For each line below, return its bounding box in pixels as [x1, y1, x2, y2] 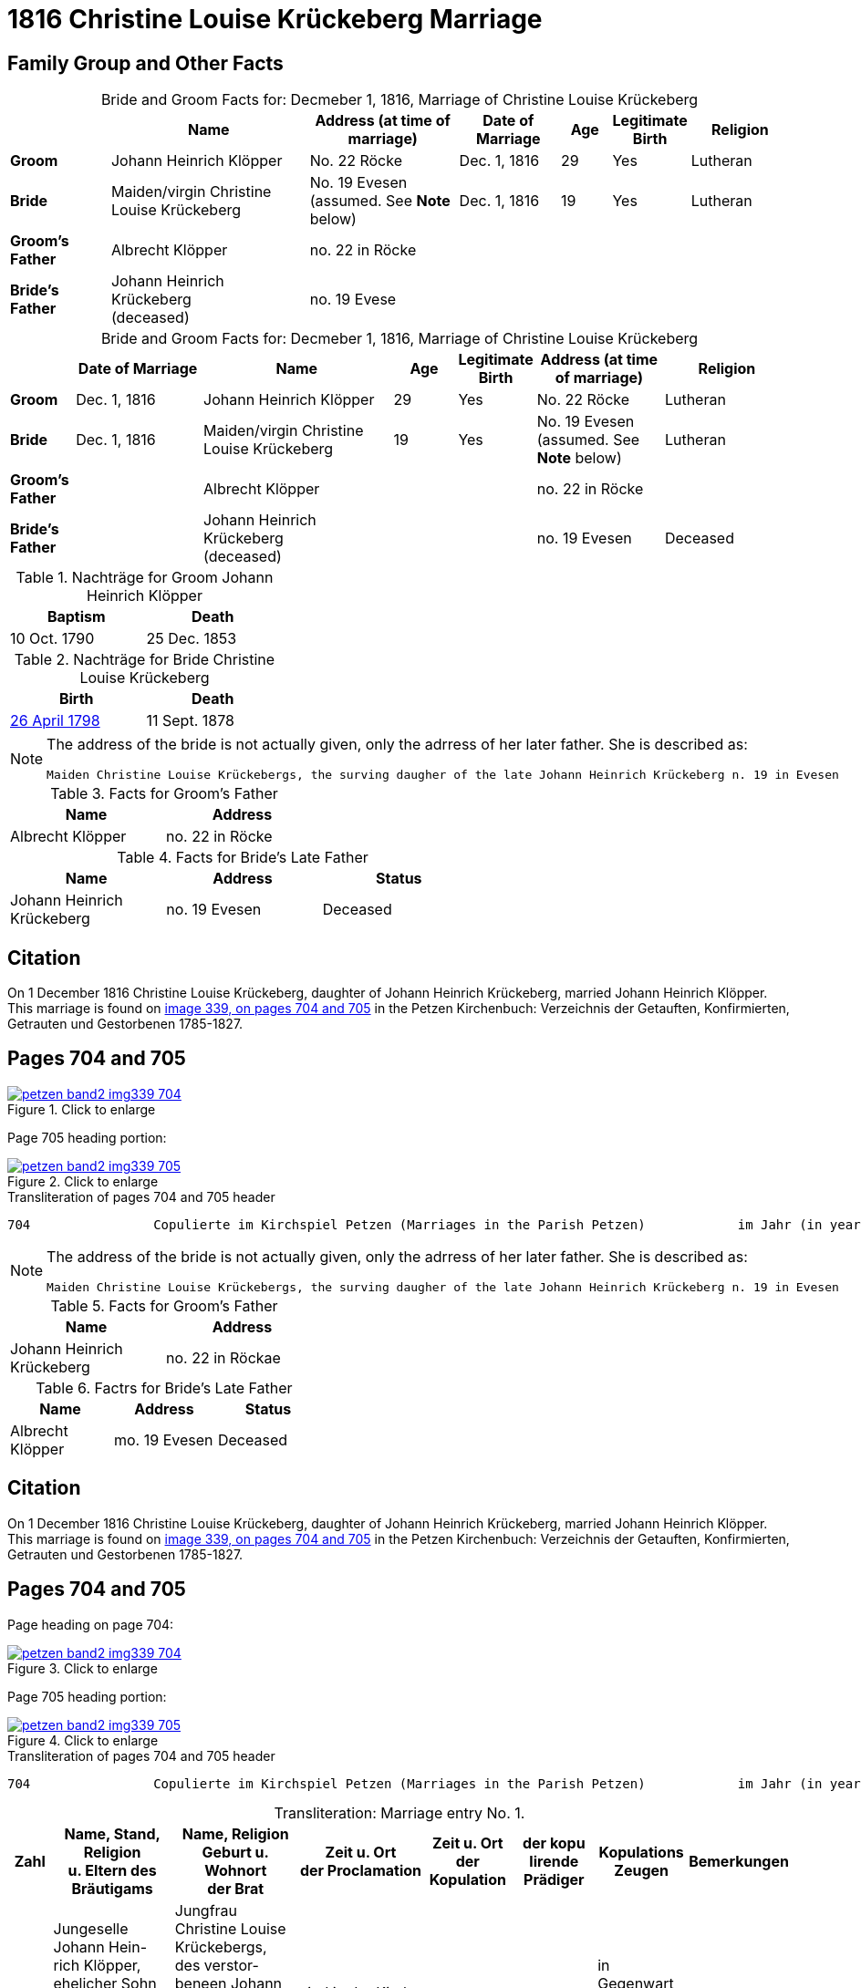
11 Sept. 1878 [146, 711, 234, 730]
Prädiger [524, 1869, 585, 1889]
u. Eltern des [67, 1860, 157, 1879]
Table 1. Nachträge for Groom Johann [16, 568, 274, 587]
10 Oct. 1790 [10, 629, 95, 648]
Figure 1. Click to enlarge [7, 1101, 156, 1117]
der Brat [207, 1879, 265, 1898]
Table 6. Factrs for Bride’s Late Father [36, 1378, 293, 1397]
